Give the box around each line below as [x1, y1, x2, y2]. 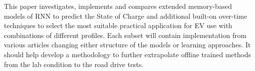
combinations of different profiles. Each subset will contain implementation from [4, 30, 247, 40]
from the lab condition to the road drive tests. [4, 59, 144, 69]
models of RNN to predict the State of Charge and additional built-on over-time [4, 10, 247, 21]
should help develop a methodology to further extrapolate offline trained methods [4, 49, 251, 59]
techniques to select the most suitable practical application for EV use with [4, 20, 232, 31]
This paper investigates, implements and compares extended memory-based [4, 1, 232, 11]
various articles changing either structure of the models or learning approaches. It [4, 39, 251, 50]
